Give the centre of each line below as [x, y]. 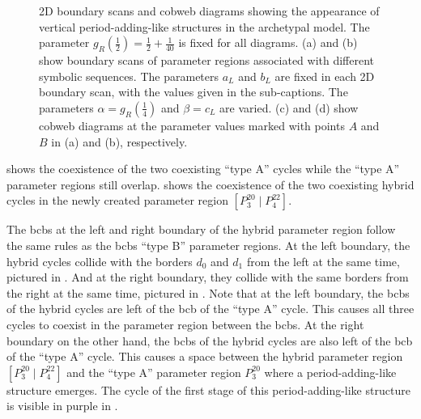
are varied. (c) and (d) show [289, 107]
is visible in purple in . [62, 406]
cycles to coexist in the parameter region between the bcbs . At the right [185, 324]
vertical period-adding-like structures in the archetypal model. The [204, 26]
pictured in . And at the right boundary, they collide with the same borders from [208, 277]
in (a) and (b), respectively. [119, 141]
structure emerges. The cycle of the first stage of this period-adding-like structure [208, 389]
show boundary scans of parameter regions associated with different [207, 60]
